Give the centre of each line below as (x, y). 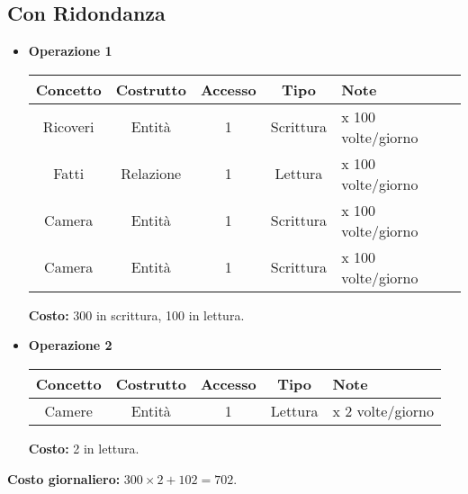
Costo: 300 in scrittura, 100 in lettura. (136, 314)
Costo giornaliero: (64, 478)
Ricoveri (68, 127)
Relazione (151, 174)
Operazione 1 (70, 51)
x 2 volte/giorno (383, 410)
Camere (68, 410)
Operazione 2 (70, 345)
